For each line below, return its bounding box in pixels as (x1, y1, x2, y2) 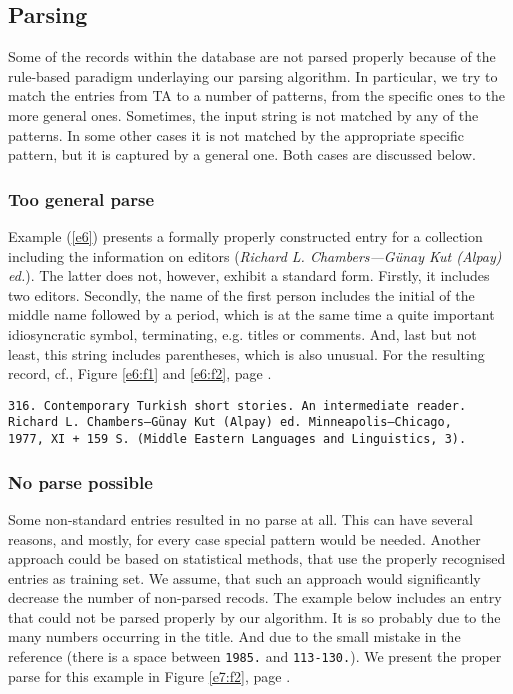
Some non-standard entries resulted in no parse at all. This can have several (8, 508, 473, 529)
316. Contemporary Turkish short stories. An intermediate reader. (8, 398, 467, 413)
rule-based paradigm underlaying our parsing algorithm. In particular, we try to (8, 65, 498, 86)
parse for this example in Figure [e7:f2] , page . (8, 665, 291, 686)
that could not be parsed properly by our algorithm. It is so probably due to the (8, 606, 501, 627)
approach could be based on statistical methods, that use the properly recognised (8, 548, 506, 569)
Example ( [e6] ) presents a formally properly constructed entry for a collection (8, 225, 483, 246)
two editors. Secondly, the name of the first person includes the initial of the (8, 284, 475, 305)
